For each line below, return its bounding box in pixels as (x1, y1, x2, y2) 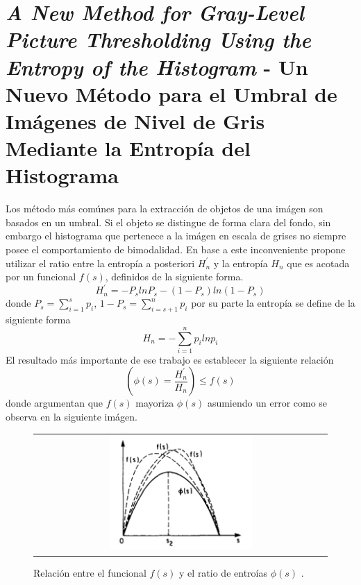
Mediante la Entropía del (6, 134, 251, 162)
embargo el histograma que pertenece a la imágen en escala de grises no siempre (6, 228, 346, 243)
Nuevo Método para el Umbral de (6, 79, 337, 108)
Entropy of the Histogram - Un (6, 52, 308, 81)
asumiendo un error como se (207, 396, 328, 410)
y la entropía (213, 255, 268, 270)
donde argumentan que (6, 396, 103, 410)
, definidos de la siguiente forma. (105, 269, 244, 284)
